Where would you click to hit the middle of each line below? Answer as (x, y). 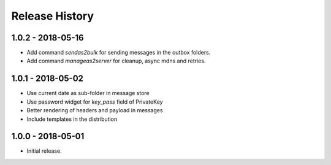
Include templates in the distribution (72, 119)
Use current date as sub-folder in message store (88, 93)
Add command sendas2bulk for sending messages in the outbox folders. (119, 53)
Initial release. (44, 151)
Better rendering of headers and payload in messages (95, 110)
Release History (53, 16)
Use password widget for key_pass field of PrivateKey (95, 102)
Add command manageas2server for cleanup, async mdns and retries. (116, 61)
